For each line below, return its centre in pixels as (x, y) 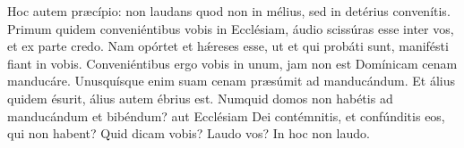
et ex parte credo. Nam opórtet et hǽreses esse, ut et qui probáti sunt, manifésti (228, 46)
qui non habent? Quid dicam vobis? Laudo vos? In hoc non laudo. (189, 133)
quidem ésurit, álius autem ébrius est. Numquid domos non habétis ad (200, 98)
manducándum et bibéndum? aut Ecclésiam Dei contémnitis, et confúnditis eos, (226, 115)
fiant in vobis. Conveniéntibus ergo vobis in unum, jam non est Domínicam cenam (232, 63)
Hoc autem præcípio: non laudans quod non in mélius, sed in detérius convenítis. (229, 11)
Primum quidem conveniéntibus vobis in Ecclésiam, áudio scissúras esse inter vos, (231, 28)
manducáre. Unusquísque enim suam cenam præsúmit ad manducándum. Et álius (232, 81)
